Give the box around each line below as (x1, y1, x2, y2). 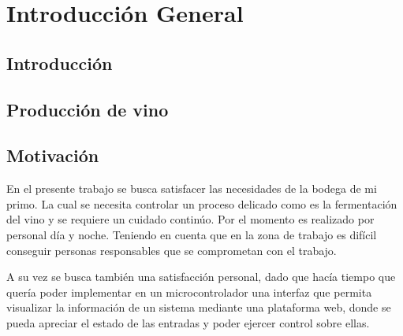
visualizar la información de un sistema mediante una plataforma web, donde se (6, 299, 391, 316)
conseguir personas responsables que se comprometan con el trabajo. (6, 242, 337, 258)
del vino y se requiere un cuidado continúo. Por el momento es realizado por (6, 211, 375, 227)
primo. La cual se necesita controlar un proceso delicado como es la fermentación (6, 195, 397, 212)
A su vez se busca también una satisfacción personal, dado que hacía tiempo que (6, 268, 396, 285)
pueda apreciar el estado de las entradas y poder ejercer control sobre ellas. (6, 314, 370, 330)
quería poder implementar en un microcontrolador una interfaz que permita (6, 283, 372, 300)
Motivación (6, 143, 99, 168)
